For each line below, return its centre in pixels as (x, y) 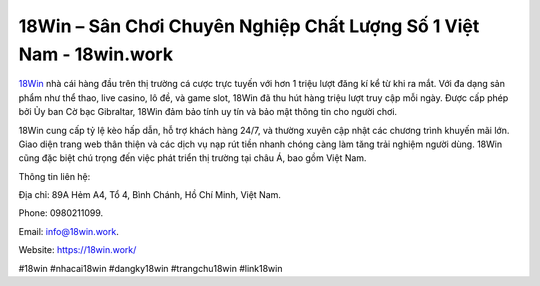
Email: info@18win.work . (68, 231)
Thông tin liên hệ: (54, 176)
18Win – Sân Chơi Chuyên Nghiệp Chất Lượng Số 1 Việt (249, 26)
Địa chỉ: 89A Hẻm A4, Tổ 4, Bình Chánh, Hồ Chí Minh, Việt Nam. (150, 195)
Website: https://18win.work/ (77, 250)
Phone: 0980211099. (61, 213)
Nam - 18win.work (96, 54)
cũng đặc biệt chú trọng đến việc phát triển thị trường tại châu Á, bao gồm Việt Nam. (192, 158)
